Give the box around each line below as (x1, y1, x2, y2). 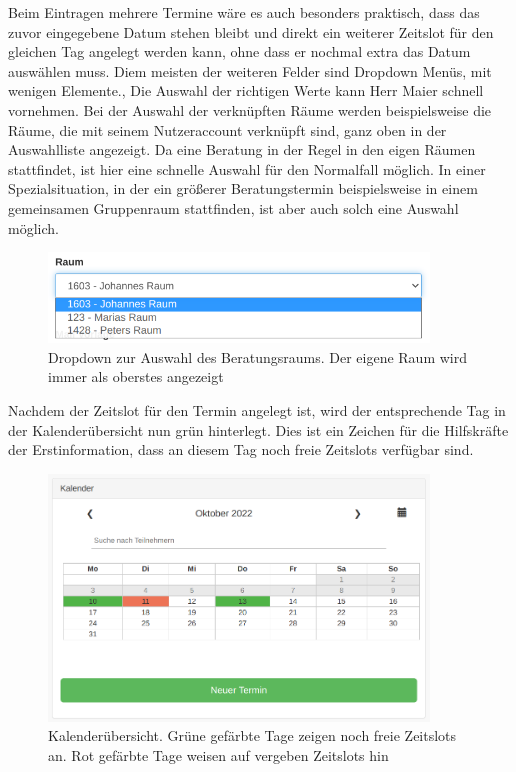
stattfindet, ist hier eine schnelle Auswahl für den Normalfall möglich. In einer (8, 158, 486, 179)
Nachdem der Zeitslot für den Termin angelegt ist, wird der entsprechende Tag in (8, 399, 506, 420)
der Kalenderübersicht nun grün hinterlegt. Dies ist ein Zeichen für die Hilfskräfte (8, 419, 509, 440)
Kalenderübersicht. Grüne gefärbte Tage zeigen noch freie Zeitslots (48, 725, 457, 746)
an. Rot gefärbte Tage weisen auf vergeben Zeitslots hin (48, 745, 389, 766)
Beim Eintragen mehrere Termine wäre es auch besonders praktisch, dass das (8, 2, 480, 22)
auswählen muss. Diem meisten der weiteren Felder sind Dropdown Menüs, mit (8, 60, 492, 81)
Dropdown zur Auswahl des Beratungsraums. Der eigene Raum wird (48, 346, 467, 367)
